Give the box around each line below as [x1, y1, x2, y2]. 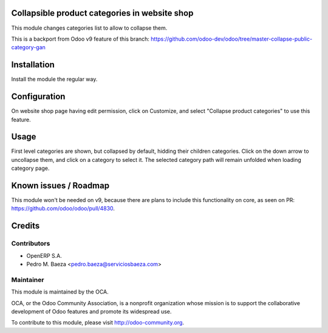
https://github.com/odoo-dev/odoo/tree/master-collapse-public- [151, 35, 313, 42]
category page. [11, 164, 50, 172]
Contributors [11, 240, 50, 248]
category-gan [11, 44, 46, 51]
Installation [11, 59, 55, 70]
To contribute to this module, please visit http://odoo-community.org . [11, 319, 185, 326]
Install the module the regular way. [11, 76, 98, 83]
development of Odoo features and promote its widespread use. [11, 308, 172, 315]
